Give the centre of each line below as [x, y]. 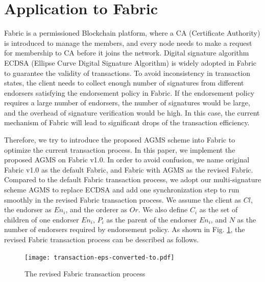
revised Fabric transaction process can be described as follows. [102, 239]
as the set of [219, 209]
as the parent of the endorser [152, 219]
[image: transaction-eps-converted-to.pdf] [100, 257]
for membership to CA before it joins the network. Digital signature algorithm [127, 53]
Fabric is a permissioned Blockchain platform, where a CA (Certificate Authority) [132, 33]
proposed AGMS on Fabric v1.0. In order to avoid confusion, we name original [127, 160]
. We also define [163, 209]
